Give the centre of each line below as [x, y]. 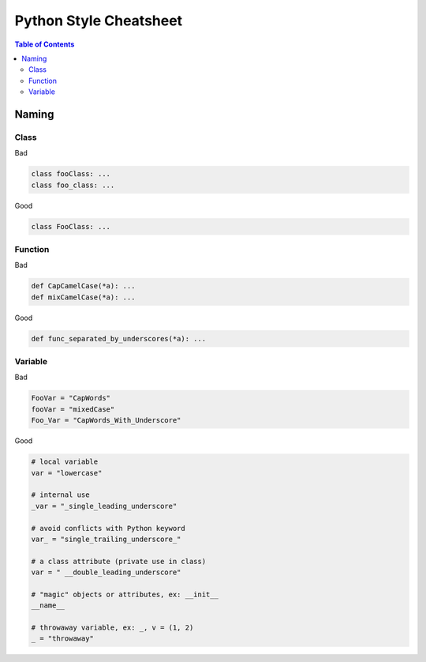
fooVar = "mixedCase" [73, 409]
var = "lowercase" [67, 473]
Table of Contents [45, 44]
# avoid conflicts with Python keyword [108, 528]
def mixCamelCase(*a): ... [83, 297]
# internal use [60, 495]
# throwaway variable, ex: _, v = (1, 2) [112, 628]
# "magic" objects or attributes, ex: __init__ [125, 594]
